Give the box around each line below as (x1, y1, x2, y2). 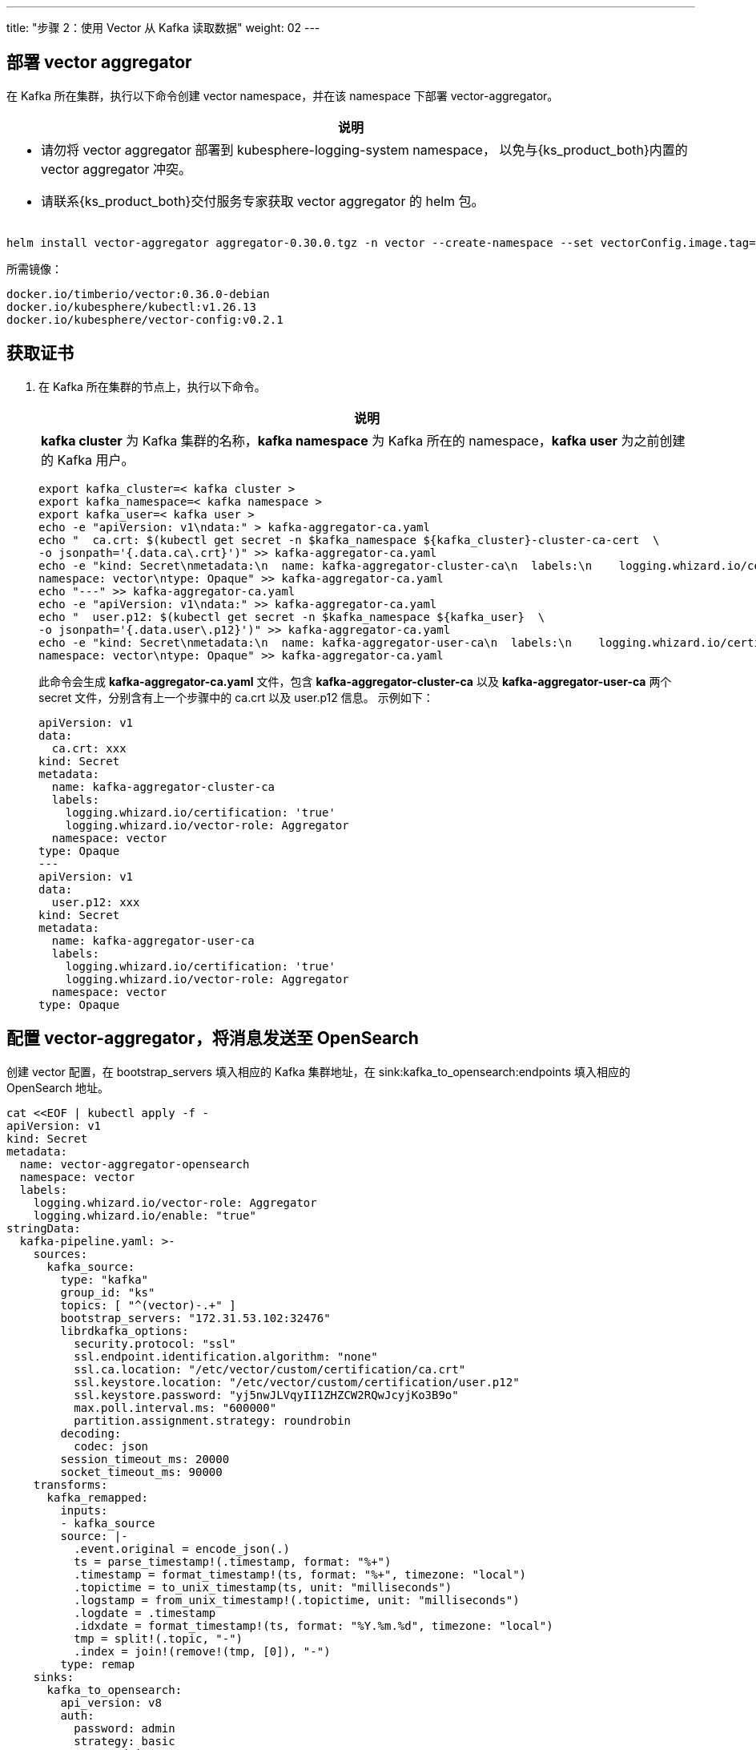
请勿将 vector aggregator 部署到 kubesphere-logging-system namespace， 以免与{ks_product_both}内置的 (41, 141, 688, 158)
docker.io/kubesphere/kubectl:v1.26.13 (6, 300, 256, 313)
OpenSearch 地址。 (6, 1080, 110, 1095)
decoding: (60, 1426, 122, 1440)
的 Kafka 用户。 (41, 451, 135, 468)
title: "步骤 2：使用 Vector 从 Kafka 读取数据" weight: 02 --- (6, 21, 320, 34)
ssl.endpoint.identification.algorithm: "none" (74, 1349, 378, 1363)
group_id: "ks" (60, 1285, 155, 1299)
